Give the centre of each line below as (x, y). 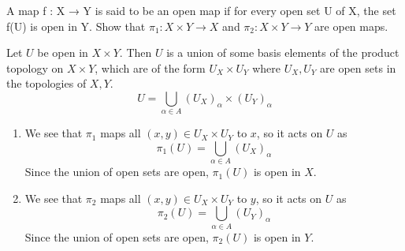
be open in (63, 52)
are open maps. (351, 26)
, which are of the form (150, 67)
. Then (136, 52)
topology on (35, 67)
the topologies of (46, 83)
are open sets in (358, 67)
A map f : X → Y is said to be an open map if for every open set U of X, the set (201, 10)
